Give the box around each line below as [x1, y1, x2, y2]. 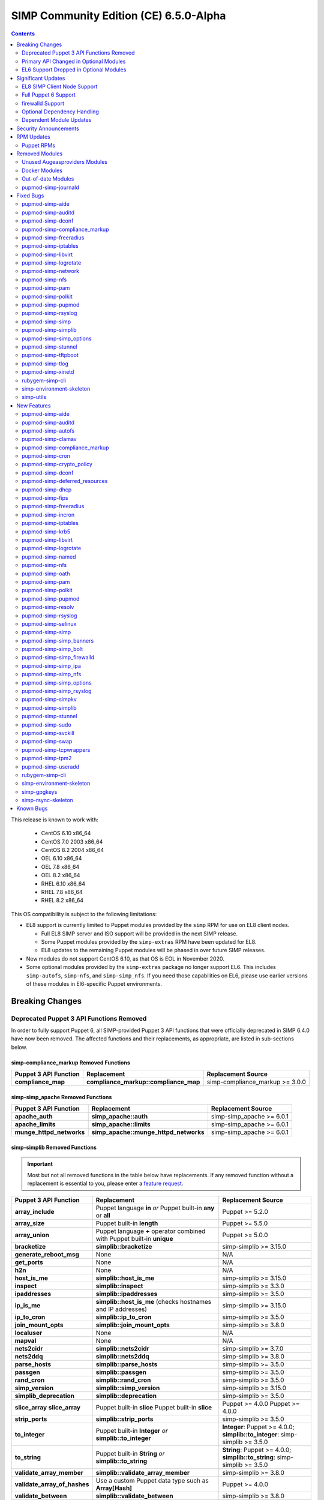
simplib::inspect [95, 1282, 143, 1290]
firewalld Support [22, 100, 64, 107]
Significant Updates [16, 74, 65, 82]
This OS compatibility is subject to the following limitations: [11, 910, 157, 917]
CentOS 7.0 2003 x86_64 [41, 838, 103, 845]
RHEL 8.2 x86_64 [41, 897, 84, 904]
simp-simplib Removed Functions [11, 1144, 97, 1151]
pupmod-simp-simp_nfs [22, 671, 82, 678]
